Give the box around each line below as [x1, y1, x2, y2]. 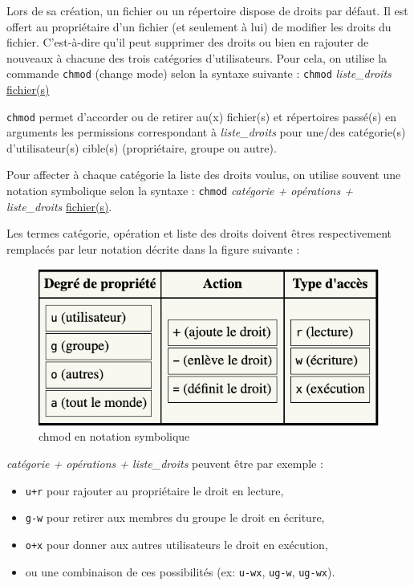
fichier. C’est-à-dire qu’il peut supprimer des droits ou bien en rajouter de [6, 34, 369, 51]
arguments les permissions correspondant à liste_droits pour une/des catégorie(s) [6, 124, 406, 140]
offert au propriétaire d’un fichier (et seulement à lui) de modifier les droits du [6, 18, 392, 35]
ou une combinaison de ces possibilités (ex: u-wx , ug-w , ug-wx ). [25, 563, 335, 580]
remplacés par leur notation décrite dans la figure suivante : [6, 240, 300, 257]
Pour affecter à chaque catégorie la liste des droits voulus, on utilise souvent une [6, 166, 401, 183]
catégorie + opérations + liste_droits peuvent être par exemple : [6, 455, 323, 472]
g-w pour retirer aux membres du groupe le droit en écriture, [25, 509, 325, 526]
